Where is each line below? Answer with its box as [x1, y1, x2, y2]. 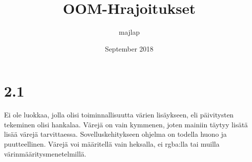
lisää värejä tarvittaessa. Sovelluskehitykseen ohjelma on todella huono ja [4, 129, 227, 139]
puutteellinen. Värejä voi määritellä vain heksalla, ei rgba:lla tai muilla [4, 139, 220, 149]
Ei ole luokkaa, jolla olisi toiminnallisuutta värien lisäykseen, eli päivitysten [4, 109, 234, 120]
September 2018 [105, 43, 154, 54]
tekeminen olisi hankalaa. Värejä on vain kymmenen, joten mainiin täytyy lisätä [4, 119, 248, 129]
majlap [118, 27, 140, 37]
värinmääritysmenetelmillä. [4, 148, 86, 159]
